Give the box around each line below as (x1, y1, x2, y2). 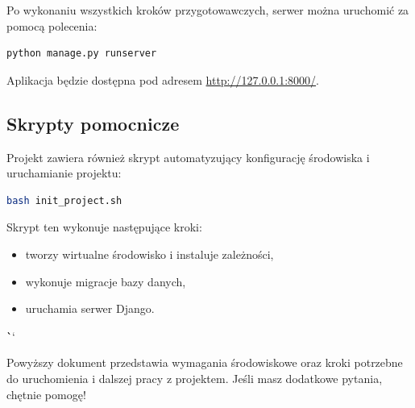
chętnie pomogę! (6, 385, 86, 402)
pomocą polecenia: (6, 17, 98, 34)
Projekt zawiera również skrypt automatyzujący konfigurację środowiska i (6, 148, 370, 165)
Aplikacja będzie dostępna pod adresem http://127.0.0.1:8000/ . (6, 71, 319, 88)
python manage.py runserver (6, 48, 157, 60)
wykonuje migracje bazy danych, (25, 273, 186, 289)
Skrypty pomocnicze (6, 110, 180, 135)
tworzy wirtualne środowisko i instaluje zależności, (25, 245, 274, 262)
